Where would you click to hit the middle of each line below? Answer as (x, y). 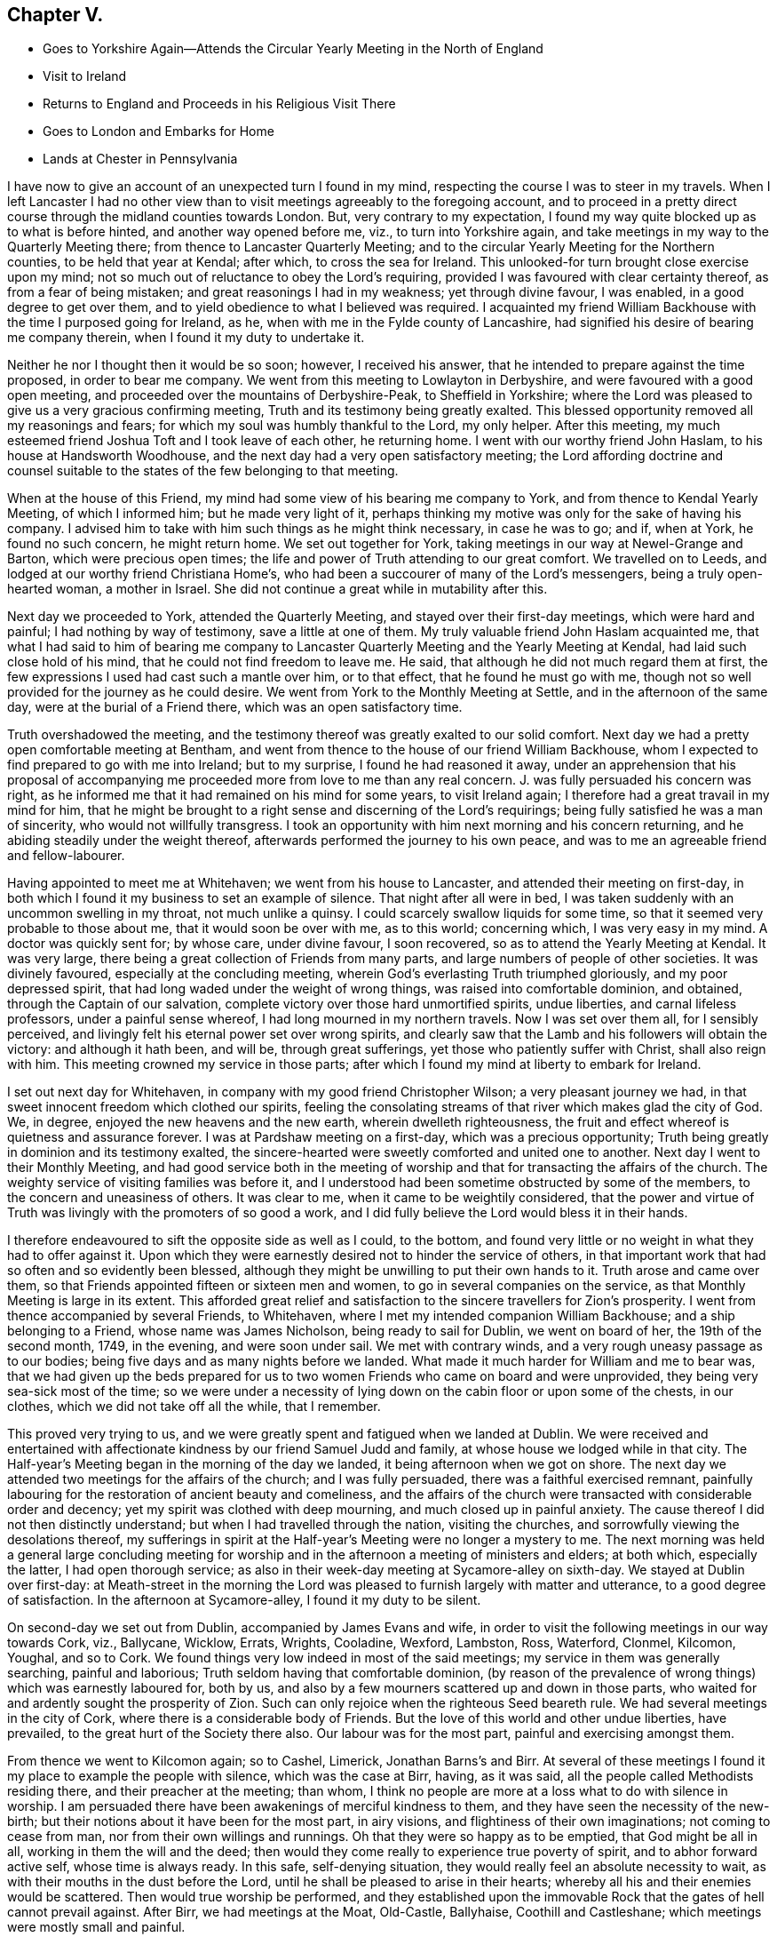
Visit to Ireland (85, 76)
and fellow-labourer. (66, 856)
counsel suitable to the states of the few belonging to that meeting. (203, 471)
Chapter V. (55, 15)
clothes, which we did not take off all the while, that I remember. (194, 1407)
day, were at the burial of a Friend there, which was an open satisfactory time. (235, 707)
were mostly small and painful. (96, 1927)
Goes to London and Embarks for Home (159, 132)
